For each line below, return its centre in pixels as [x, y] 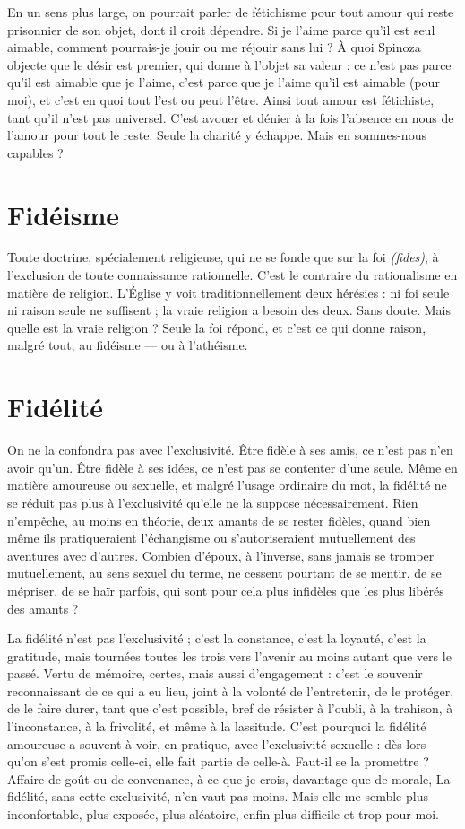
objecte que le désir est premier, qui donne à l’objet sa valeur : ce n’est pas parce [229, 64]
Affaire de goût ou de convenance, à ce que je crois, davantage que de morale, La [229, 778]
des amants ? [43, 608]
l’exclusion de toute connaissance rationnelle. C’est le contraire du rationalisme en [232, 275]
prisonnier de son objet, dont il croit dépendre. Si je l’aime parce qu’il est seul [221, 29]
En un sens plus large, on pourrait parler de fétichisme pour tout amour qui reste [231, 12]
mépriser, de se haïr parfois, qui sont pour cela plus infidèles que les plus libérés [226, 590]
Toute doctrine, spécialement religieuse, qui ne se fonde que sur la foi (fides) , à [223, 257]
